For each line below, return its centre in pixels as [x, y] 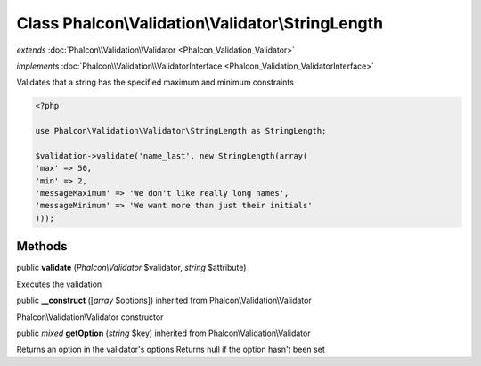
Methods [42, 246]
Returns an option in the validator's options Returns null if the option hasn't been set [171, 350]
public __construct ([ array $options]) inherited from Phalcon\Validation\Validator [164, 301]
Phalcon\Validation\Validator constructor [90, 317]
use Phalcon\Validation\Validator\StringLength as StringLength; [181, 131]
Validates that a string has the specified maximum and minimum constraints [155, 82]
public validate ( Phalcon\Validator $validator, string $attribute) [131, 268]
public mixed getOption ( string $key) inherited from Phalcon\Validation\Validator [163, 333]
